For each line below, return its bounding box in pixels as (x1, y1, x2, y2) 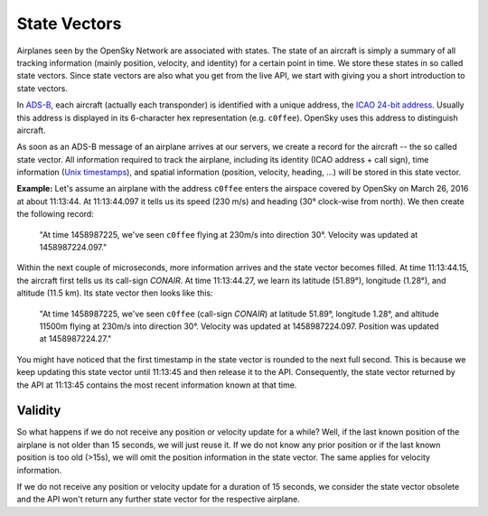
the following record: (16, 209, 94, 220)
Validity (16, 403, 61, 418)
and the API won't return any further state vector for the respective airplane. (16, 493, 300, 505)
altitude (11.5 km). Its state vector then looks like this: (16, 287, 213, 298)
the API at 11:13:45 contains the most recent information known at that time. (16, 380, 297, 390)
